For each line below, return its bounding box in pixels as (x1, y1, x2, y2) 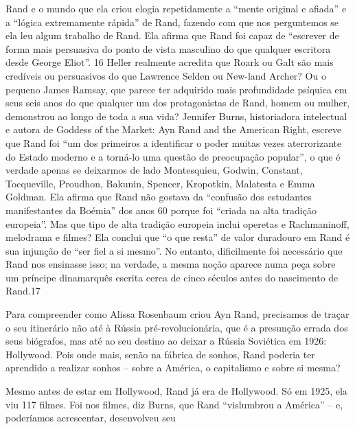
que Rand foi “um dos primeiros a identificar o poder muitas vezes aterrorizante (5, 135, 342, 150)
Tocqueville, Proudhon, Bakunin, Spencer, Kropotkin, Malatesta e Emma (5, 176, 315, 190)
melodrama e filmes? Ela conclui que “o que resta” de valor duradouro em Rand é (5, 230, 350, 244)
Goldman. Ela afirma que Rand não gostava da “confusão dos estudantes (5, 189, 312, 204)
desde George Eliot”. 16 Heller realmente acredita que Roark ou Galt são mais (5, 55, 334, 69)
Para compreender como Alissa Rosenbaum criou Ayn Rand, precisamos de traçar (5, 307, 350, 321)
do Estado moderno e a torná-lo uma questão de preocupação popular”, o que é (5, 149, 341, 163)
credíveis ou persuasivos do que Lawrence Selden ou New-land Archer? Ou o (5, 68, 326, 82)
